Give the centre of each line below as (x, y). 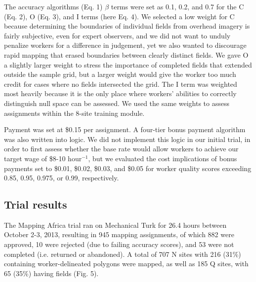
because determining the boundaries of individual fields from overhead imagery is (127, 26)
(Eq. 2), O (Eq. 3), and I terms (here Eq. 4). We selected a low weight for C (119, 16)
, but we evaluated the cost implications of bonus (163, 158)
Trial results (36, 204)
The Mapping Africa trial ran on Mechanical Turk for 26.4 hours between (115, 225)
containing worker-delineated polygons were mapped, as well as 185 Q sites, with (126, 264)
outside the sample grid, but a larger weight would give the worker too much (120, 74)
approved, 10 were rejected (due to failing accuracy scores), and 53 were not (119, 244)
